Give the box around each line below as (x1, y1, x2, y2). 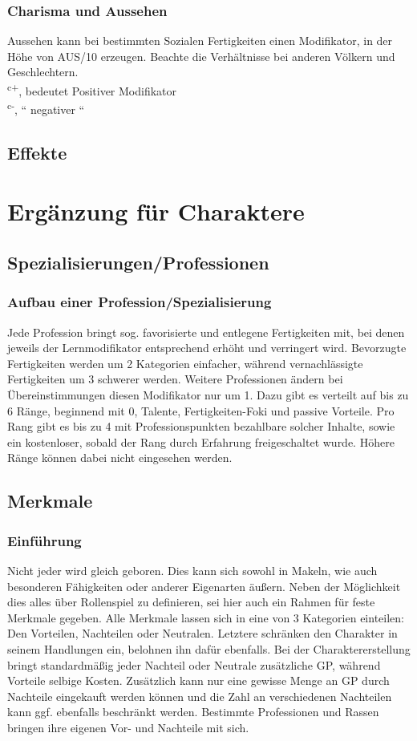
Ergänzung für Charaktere (7, 195, 305, 228)
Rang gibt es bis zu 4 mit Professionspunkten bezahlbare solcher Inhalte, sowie (7, 418, 395, 435)
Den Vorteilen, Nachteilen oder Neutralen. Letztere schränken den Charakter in (7, 625, 398, 642)
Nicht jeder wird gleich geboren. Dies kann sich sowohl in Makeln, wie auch (7, 562, 378, 578)
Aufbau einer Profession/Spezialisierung (7, 292, 272, 312)
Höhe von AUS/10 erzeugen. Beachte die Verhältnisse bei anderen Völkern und (7, 47, 395, 64)
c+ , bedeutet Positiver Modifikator (7, 80, 177, 99)
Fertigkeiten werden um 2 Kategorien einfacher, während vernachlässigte (7, 354, 363, 371)
